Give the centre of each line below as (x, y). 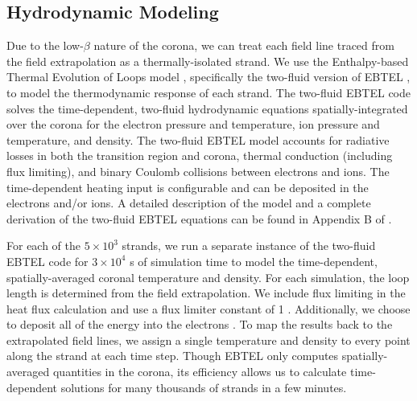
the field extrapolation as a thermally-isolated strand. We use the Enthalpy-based (208, 61)
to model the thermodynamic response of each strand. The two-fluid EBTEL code (208, 92)
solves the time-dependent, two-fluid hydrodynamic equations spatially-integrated (207, 108)
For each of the (44, 246)
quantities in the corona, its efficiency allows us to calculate (200, 372)
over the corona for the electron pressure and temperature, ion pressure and (193, 124)
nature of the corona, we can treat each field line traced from (244, 45)
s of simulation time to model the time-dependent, (254, 261)
